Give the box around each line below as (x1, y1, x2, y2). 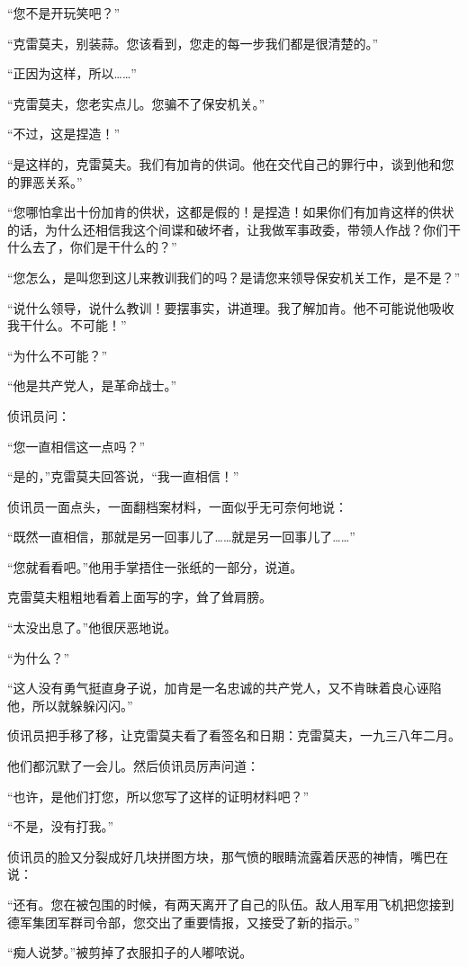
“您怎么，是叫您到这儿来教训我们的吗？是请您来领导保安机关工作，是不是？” (7, 267, 461, 286)
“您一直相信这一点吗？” (7, 436, 146, 455)
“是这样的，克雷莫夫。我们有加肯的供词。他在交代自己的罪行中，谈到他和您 (7, 154, 454, 173)
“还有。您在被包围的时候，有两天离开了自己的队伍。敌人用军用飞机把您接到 (7, 895, 454, 913)
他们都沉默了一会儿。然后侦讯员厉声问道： (7, 757, 259, 775)
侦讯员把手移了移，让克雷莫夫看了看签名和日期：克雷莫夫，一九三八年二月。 (7, 726, 461, 745)
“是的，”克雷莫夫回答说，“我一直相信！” (7, 467, 239, 486)
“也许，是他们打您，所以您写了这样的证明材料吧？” (7, 786, 310, 805)
